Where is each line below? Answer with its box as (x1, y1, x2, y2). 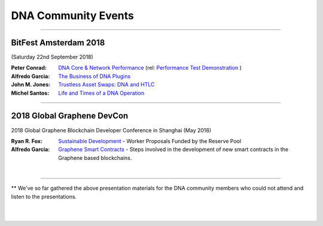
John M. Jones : (11, 81, 51, 88)
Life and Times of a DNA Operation (58, 89, 145, 97)
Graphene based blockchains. (58, 154, 132, 161)
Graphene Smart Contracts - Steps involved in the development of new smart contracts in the (58, 146, 289, 153)
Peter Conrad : (11, 64, 47, 72)
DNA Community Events (11, 9, 135, 22)
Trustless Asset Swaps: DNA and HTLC (58, 81, 155, 88)
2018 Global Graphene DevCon (11, 111, 129, 121)
